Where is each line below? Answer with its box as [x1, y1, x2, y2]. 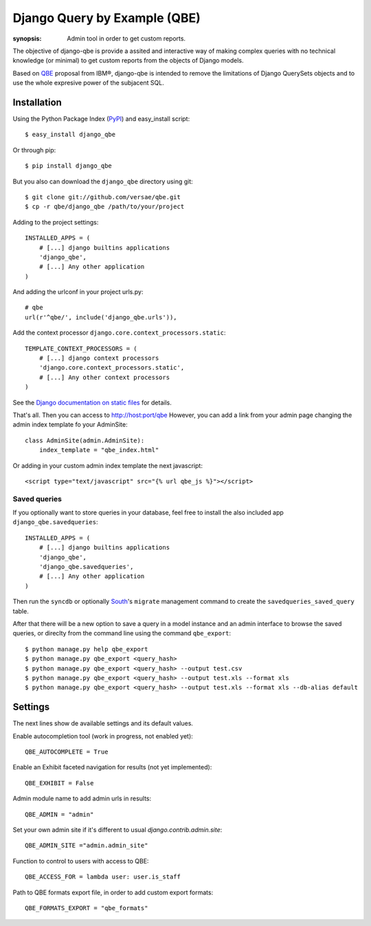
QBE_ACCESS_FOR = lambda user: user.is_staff [25, 873, 181, 881]
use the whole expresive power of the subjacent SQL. [12, 79, 164, 87]
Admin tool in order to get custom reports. [67, 34, 185, 43]
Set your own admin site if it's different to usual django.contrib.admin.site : [12, 825, 223, 834]
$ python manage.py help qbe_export [25, 645, 148, 653]
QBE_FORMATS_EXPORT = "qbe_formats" [25, 904, 148, 912]
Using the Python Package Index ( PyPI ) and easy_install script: [12, 115, 190, 123]
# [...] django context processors [38, 354, 159, 362]
